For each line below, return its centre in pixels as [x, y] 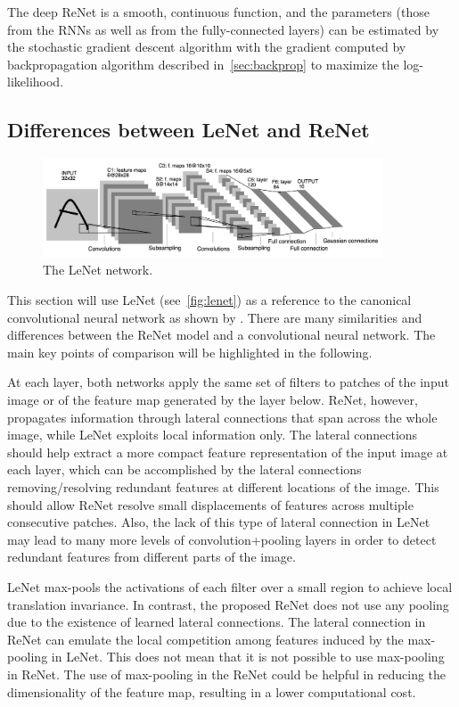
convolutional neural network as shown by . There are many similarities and [215, 317]
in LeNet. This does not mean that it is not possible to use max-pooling [248, 657]
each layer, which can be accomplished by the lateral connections [184, 469]
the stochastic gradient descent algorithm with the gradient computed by [207, 47]
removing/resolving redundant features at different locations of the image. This [223, 486]
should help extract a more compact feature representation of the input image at [228, 452]
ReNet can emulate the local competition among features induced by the [205, 639]
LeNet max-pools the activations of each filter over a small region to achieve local [230, 586]
